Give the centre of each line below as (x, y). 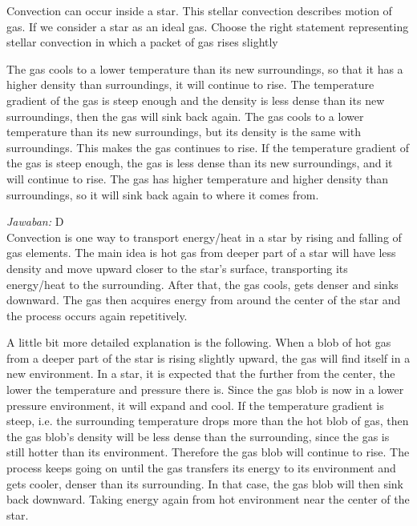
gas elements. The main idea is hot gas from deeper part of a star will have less (201, 253)
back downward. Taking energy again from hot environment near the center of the (208, 499)
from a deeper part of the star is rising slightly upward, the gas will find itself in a (208, 357)
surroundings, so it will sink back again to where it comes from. (163, 194)
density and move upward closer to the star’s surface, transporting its (177, 268)
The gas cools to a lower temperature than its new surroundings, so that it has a (205, 68)
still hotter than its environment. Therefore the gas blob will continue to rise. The (208, 452)
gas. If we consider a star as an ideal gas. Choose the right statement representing (208, 26)
